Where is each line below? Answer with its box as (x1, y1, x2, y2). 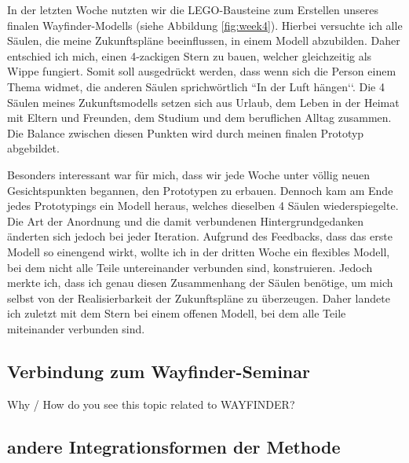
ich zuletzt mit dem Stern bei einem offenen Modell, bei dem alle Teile (7, 305, 346, 322)
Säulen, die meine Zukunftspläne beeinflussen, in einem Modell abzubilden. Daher (7, 32, 400, 49)
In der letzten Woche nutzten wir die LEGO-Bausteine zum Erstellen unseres (7, 2, 379, 17)
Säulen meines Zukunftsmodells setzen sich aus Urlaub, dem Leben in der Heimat (7, 94, 400, 110)
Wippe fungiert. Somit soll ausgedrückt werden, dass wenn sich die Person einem (7, 63, 396, 79)
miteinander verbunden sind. (7, 320, 145, 336)
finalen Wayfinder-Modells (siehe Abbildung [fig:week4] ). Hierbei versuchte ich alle (7, 17, 403, 33)
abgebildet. (7, 140, 60, 156)
